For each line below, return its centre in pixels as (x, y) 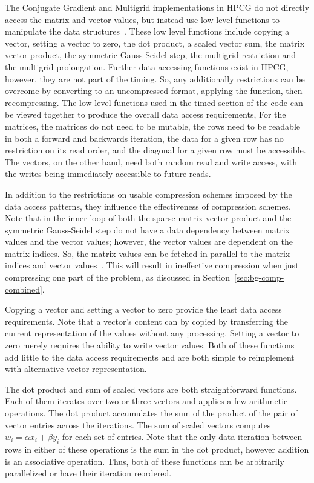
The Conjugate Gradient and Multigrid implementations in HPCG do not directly (157, 7)
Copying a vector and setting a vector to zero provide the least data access (143, 309)
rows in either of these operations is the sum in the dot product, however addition (157, 449)
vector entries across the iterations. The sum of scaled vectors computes (138, 425)
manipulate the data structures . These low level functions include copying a (147, 31)
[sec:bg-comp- (259, 277)
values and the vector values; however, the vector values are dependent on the (149, 242)
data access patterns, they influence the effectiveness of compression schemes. (148, 206)
